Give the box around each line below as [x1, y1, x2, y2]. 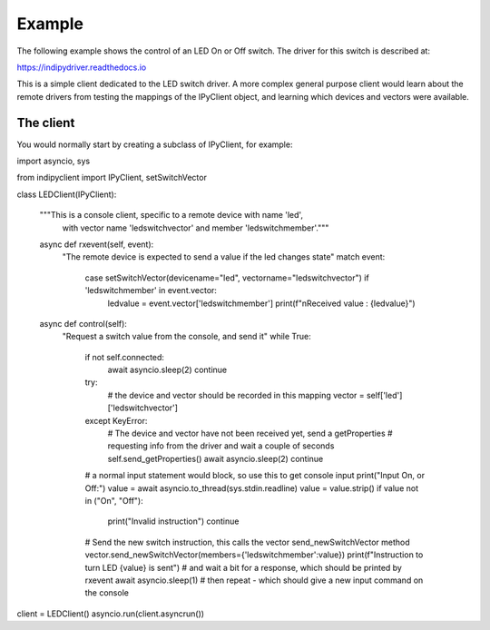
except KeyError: [84, 415, 148, 426]
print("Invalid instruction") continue [107, 516, 240, 527]
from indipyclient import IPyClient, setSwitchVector [16, 172, 208, 183]
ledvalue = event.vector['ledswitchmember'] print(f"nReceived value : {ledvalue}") [107, 298, 416, 309]
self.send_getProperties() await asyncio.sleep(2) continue [107, 453, 324, 464]
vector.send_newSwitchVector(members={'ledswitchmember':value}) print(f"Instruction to [84, 549, 424, 560]
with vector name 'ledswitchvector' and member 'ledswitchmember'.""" [62, 222, 329, 233]
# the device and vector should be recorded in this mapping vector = [107, 389, 365, 400]
